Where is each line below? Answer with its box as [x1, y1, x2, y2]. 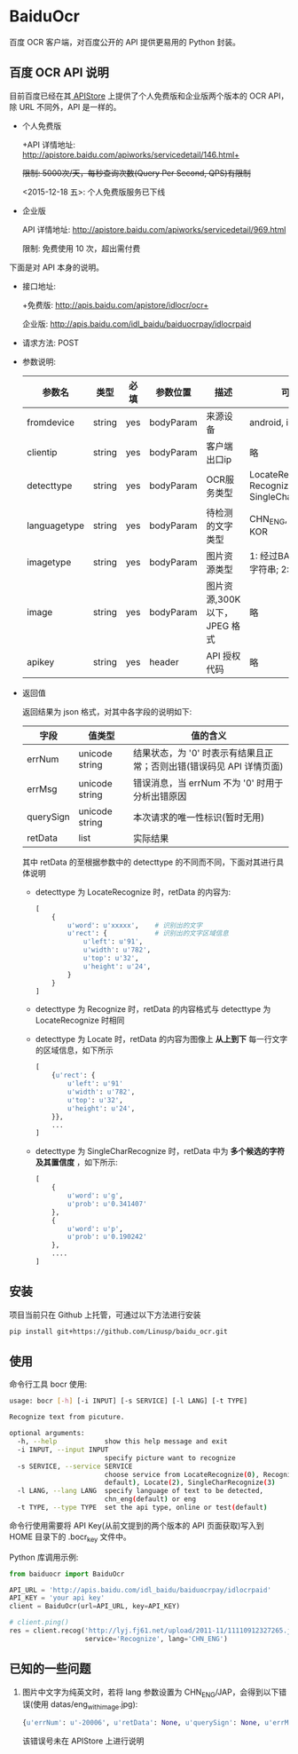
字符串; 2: [249, 563, 290, 575]
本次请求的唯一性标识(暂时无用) [132, 810, 265, 823]
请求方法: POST [21, 337, 80, 348]
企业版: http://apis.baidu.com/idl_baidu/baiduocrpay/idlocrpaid [21, 318, 252, 329]
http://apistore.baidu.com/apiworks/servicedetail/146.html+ [21, 149, 240, 160]
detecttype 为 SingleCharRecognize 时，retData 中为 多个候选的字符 [35, 1146, 286, 1157]
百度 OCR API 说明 [9, 65, 109, 81]
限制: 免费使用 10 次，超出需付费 [21, 242, 141, 254]
